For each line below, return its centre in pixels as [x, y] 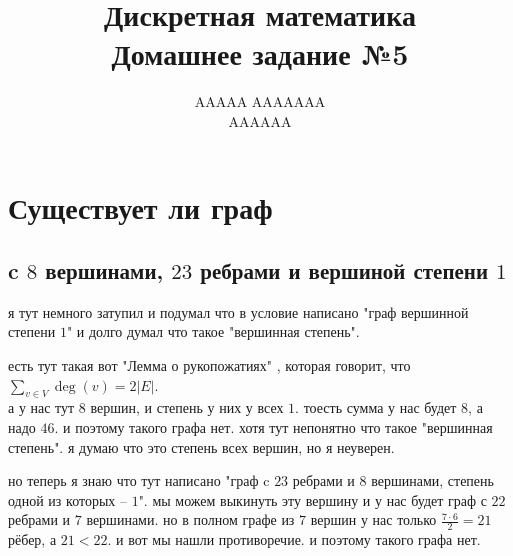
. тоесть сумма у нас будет [376, 407]
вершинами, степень [432, 480]
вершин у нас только [373, 519]
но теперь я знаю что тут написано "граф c [139, 480]
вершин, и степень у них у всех [187, 407]
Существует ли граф [140, 206]
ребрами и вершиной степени [344, 270]
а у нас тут [41, 407]
